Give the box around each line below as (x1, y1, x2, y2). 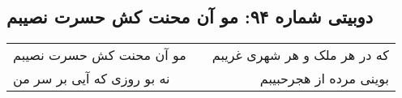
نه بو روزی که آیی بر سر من (13, 69, 170, 88)
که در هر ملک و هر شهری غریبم (212, 45, 389, 65)
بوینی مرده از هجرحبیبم (259, 69, 389, 88)
